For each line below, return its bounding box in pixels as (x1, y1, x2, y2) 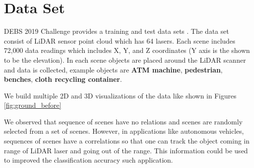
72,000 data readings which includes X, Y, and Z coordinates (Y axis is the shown (4, 45, 250, 55)
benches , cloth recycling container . (4, 74, 122, 84)
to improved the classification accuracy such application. (4, 155, 173, 165)
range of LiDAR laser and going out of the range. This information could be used (4, 145, 248, 155)
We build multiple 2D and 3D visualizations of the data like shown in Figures (4, 90, 237, 100)
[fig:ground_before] (4, 100, 62, 110)
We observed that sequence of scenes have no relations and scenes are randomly (4, 116, 243, 126)
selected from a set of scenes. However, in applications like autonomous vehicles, (4, 126, 244, 136)
